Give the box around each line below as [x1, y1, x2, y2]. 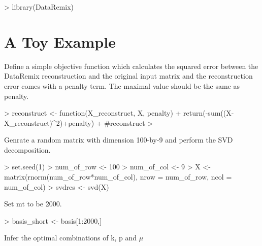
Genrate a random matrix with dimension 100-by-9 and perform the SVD [4, 134, 233, 145]
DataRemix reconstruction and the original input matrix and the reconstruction [4, 71, 253, 81]
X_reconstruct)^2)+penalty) [4, 117, 94, 128]
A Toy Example [4, 31, 116, 52]
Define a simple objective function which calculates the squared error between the [4, 60, 258, 71]
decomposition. [4, 144, 51, 155]
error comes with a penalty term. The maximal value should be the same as [4, 80, 240, 91]
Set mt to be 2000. [4, 198, 62, 209]
